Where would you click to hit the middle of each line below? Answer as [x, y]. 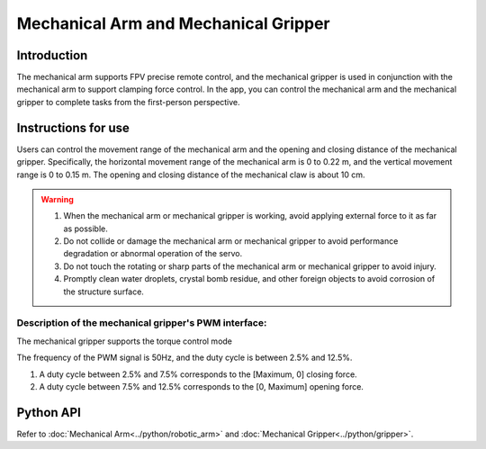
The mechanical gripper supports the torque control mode [125, 341]
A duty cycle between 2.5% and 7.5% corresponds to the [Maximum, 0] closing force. [198, 374]
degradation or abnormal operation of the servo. [153, 254]
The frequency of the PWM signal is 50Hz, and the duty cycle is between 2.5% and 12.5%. [184, 358]
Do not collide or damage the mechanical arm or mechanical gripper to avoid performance [231, 241]
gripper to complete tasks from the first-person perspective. [128, 102]
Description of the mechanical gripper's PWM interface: [142, 323]
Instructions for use [73, 127]
